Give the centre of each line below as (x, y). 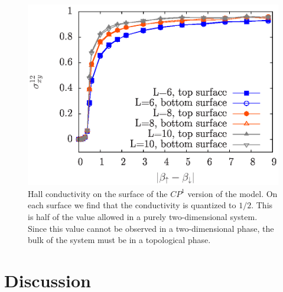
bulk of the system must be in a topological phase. (119, 240)
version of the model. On (232, 193)
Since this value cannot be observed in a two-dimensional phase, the (151, 228)
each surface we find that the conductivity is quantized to (132, 205)
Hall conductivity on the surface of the (98, 193)
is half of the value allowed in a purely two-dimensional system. (143, 217)
